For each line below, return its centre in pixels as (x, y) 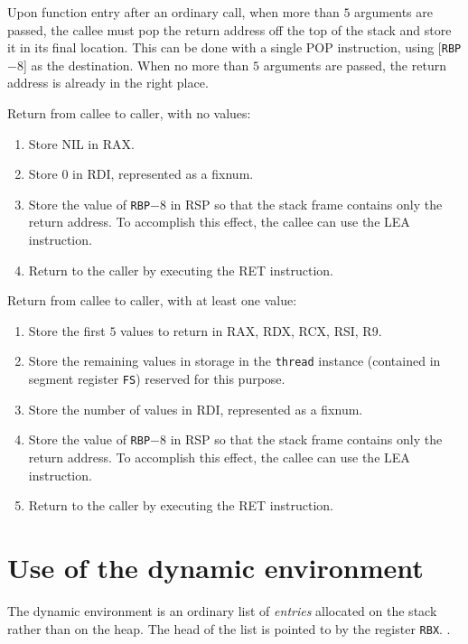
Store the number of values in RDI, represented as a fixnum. (196, 409)
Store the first (67, 330)
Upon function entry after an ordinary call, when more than (173, 12)
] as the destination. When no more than (136, 65)
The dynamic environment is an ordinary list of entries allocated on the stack (222, 610)
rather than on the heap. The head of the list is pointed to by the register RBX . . (229, 628)
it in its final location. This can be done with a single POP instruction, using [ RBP (234, 47)
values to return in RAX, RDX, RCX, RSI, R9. (251, 330)
